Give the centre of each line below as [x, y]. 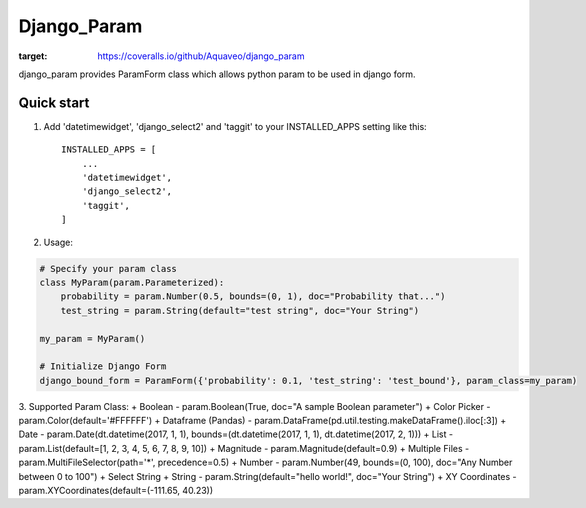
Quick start [54, 102]
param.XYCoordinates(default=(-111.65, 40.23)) [116, 491]
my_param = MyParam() [92, 338]
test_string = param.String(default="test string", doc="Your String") [240, 310]
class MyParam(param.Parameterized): [132, 282]
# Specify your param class [108, 268]
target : [33, 56]
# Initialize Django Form [103, 366]
